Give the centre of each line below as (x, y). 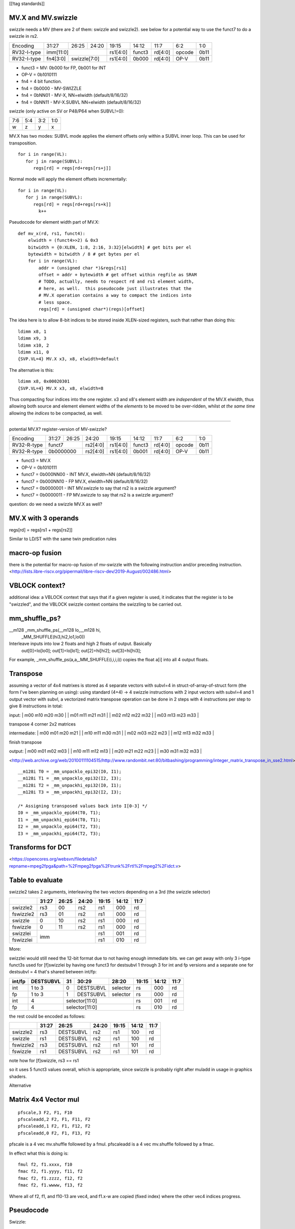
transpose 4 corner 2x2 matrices (43, 724)
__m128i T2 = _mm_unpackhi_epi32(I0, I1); (70, 785)
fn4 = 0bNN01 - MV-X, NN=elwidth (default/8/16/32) (74, 95)
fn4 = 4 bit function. (42, 82)
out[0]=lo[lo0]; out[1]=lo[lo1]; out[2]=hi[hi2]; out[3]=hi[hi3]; (81, 650)
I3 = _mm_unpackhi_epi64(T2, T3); (59, 834)
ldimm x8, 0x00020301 (44, 381)
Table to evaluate (36, 880)
